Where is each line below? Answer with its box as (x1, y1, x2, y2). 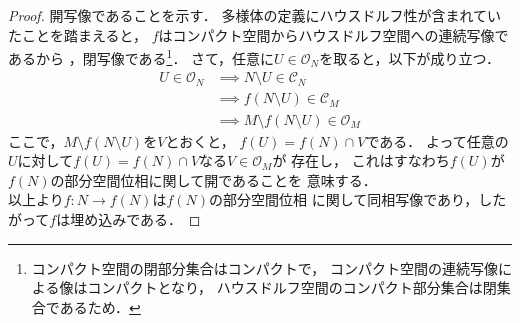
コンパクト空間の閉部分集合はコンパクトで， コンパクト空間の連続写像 (31, 257, 498, 278)
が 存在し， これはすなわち (272, 150, 450, 171)
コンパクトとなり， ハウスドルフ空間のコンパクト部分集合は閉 (87, 277, 497, 298)
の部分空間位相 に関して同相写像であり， (209, 189, 479, 210)
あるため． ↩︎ (59, 296, 141, 317)
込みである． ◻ (98, 208, 201, 229)
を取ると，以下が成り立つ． (319, 47, 500, 68)
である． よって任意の (365, 130, 509, 151)
